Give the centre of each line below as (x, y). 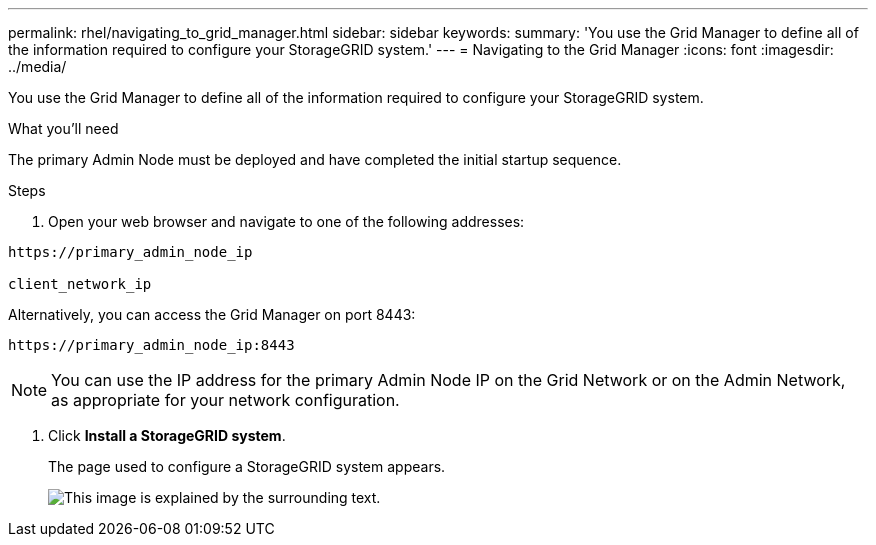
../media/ (37, 66)
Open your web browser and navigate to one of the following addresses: (286, 221)
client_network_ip (80, 284)
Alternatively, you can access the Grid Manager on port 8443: (212, 314)
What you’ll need (63, 128)
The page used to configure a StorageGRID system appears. (247, 466)
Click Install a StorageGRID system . (167, 435)
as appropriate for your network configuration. (225, 400)
